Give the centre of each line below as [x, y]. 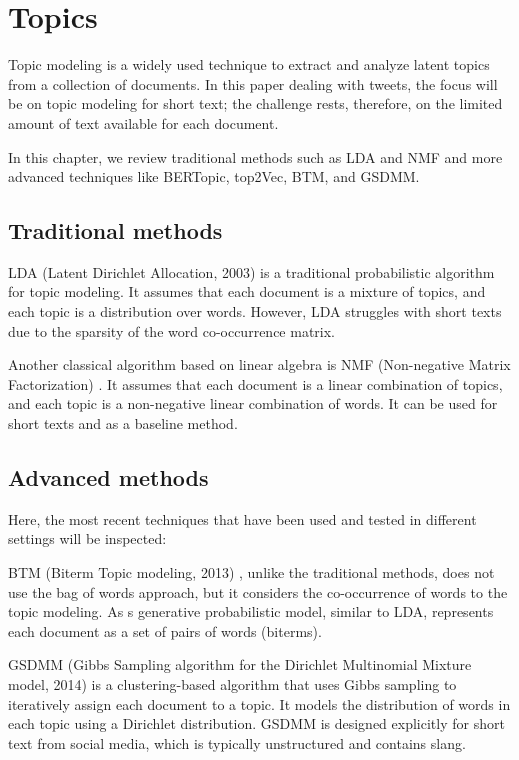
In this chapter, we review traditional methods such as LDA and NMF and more [255, 156]
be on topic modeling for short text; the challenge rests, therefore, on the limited [255, 103]
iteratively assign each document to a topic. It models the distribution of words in [259, 703]
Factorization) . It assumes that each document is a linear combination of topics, [255, 383]
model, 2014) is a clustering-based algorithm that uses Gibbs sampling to [232, 684]
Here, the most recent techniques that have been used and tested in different [242, 518]
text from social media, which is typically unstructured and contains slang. [237, 742]
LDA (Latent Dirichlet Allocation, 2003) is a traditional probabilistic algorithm [251, 271]
